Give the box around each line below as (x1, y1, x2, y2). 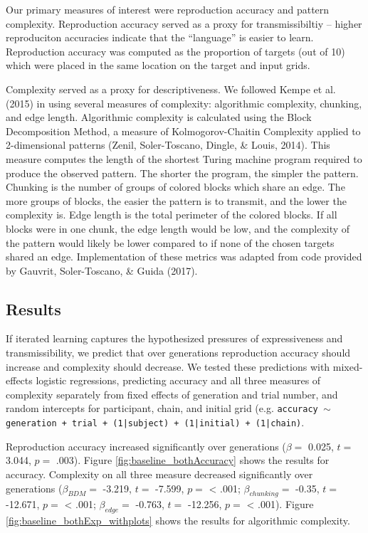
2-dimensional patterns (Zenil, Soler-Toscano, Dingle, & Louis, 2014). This (6, 137, 330, 152)
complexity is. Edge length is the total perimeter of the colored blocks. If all (6, 207, 337, 222)
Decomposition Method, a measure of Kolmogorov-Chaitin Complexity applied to (6, 123, 361, 138)
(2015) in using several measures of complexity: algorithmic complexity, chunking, (6, 95, 362, 110)
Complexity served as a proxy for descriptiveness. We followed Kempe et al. (6, 81, 336, 96)
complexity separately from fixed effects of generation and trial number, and (6, 386, 338, 401)
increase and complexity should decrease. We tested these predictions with (6, 359, 330, 374)
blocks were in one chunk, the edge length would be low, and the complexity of (6, 221, 350, 236)
